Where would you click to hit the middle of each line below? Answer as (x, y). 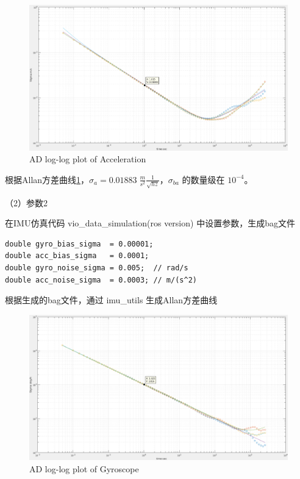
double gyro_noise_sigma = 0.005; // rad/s (97, 268)
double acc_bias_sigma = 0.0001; (77, 256)
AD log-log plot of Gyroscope (84, 468)
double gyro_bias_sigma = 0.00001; (79, 244)
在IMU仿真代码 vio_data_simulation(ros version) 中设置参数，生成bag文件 (150, 223)
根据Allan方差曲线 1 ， (47, 179)
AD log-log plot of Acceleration (88, 159)
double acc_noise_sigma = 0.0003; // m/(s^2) (101, 280)
